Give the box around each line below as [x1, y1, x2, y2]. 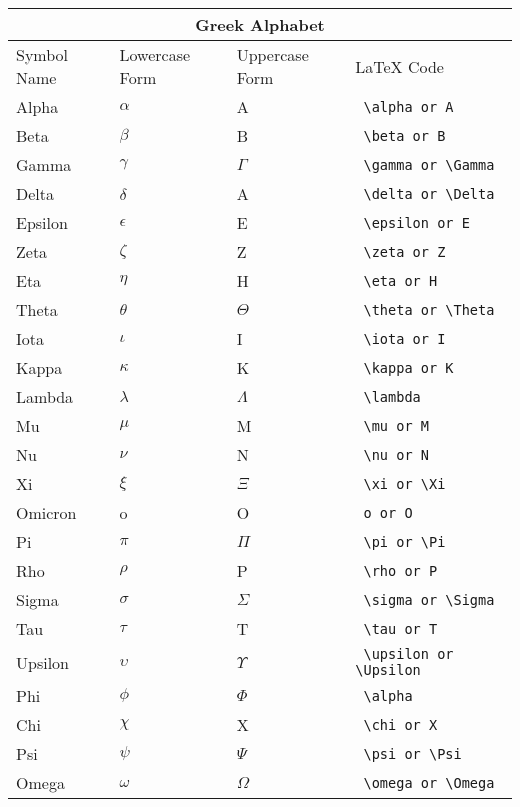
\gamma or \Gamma [363, 156, 495, 173]
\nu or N [363, 446, 429, 463]
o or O [363, 504, 413, 521]
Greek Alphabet [195, 13, 325, 36]
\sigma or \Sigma [363, 591, 495, 608]
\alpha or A [363, 98, 454, 115]
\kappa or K [363, 359, 454, 376]
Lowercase [119, 43, 191, 66]
